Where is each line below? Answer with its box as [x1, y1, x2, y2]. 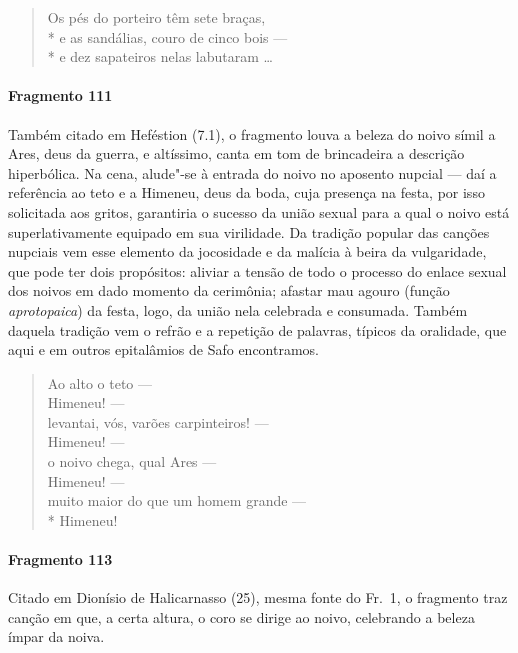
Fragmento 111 [8, 85, 113, 106]
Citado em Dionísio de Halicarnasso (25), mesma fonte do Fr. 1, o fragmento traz [8, 587, 508, 608]
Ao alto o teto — [47, 372, 152, 393]
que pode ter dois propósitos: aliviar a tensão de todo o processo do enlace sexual [8, 260, 507, 281]
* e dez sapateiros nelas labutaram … [47, 46, 273, 67]
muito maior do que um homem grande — [47, 490, 307, 511]
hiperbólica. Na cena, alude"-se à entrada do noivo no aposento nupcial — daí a [8, 162, 497, 183]
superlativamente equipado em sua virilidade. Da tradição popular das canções [8, 221, 490, 242]
